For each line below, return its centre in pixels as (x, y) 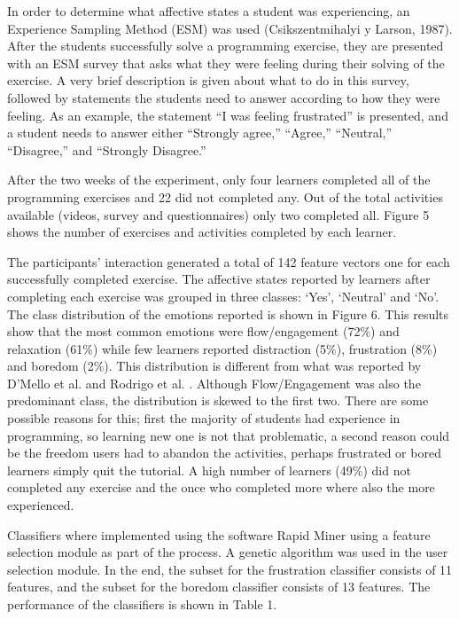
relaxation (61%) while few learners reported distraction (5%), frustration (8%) (222, 348)
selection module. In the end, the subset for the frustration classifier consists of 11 (230, 569)
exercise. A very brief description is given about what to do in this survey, (208, 80)
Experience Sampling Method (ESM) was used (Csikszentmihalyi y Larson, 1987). (230, 28)
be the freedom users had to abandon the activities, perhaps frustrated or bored (224, 453)
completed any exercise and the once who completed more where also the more (221, 487)
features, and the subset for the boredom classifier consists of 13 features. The (219, 587)
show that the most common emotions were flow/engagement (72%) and (203, 331)
